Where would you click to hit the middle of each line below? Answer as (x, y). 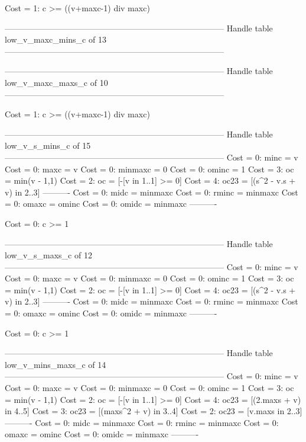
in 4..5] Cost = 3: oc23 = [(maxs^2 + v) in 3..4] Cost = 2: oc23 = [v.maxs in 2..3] (154, 411)
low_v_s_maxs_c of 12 (48, 255)
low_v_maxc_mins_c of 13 (56, 39)
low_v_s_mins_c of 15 (48, 145)
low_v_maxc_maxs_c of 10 (56, 82)
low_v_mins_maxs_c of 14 (56, 364)
